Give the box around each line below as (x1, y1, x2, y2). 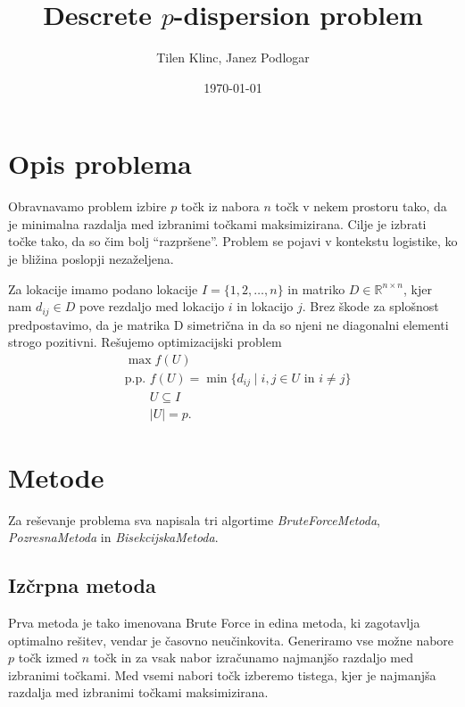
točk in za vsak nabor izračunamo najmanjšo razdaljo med (93, 648, 413, 667)
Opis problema (8, 145, 192, 182)
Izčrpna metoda (8, 571, 156, 599)
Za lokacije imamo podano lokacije (8, 279, 198, 298)
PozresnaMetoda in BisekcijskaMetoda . (8, 528, 219, 547)
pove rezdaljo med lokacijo (79, 297, 225, 316)
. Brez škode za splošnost (302, 297, 439, 316)
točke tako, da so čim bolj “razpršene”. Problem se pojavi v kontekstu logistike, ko (8, 232, 458, 251)
